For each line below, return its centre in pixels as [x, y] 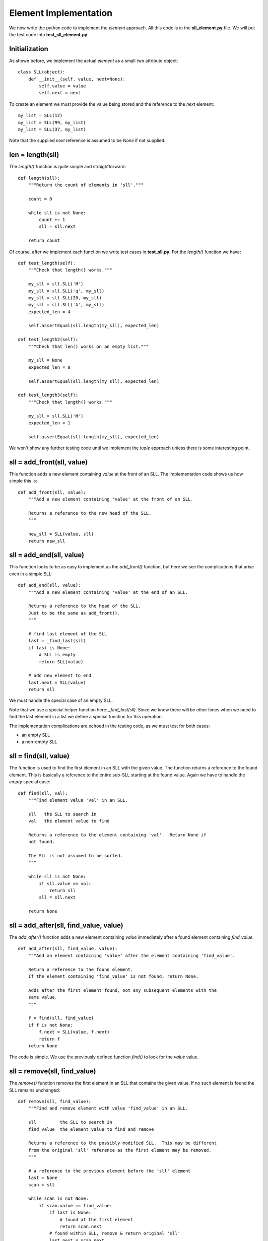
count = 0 [40, 199]
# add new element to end [60, 676]
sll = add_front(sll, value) [48, 462]
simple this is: [23, 481]
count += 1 [52, 220]
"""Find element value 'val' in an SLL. [78, 800]
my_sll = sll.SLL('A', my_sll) [66, 305]
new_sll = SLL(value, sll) [61, 534]
